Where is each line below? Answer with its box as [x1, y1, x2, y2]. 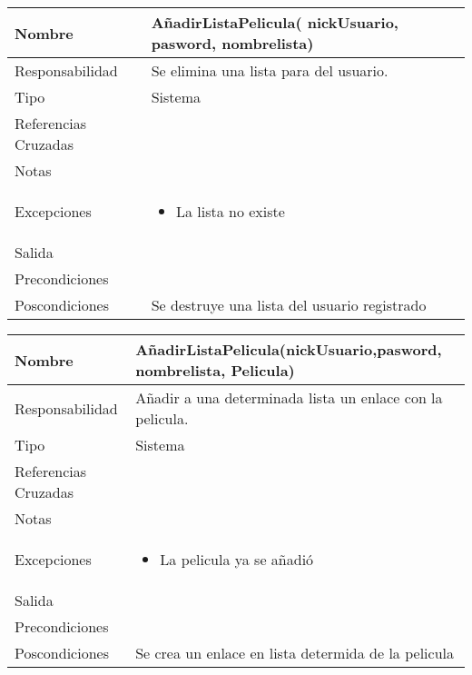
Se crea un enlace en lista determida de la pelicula [135, 642, 454, 663]
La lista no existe [175, 201, 285, 222]
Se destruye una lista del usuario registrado [151, 294, 427, 315]
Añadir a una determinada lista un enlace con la [135, 387, 443, 408]
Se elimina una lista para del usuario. [151, 60, 388, 81]
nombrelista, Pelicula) [135, 360, 295, 381]
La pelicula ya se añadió [160, 549, 314, 570]
